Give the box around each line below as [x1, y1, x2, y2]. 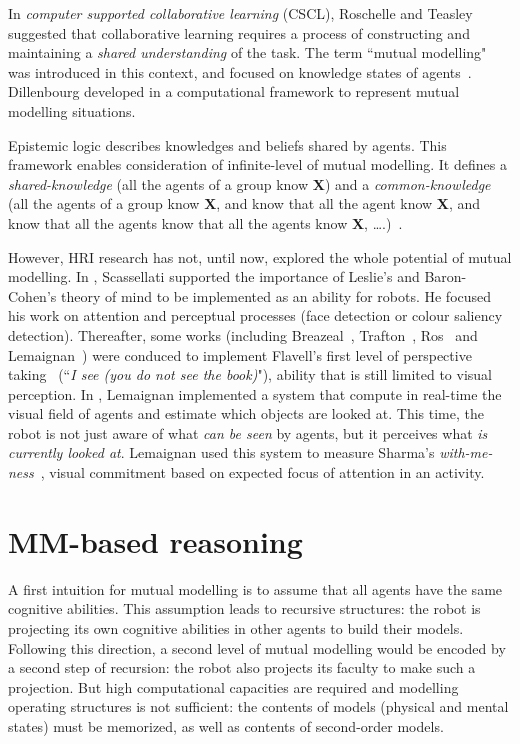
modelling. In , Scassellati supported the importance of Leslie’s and [8, 266, 420, 287]
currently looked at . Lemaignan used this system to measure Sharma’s [8, 442, 435, 463]
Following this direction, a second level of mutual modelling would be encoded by [8, 637, 506, 658]
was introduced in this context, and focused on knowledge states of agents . [8, 61, 472, 82]
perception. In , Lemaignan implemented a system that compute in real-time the [8, 383, 502, 404]
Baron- [424, 266, 467, 287]
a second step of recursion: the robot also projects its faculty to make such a [8, 657, 476, 678]
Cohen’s [8, 285, 57, 306]
